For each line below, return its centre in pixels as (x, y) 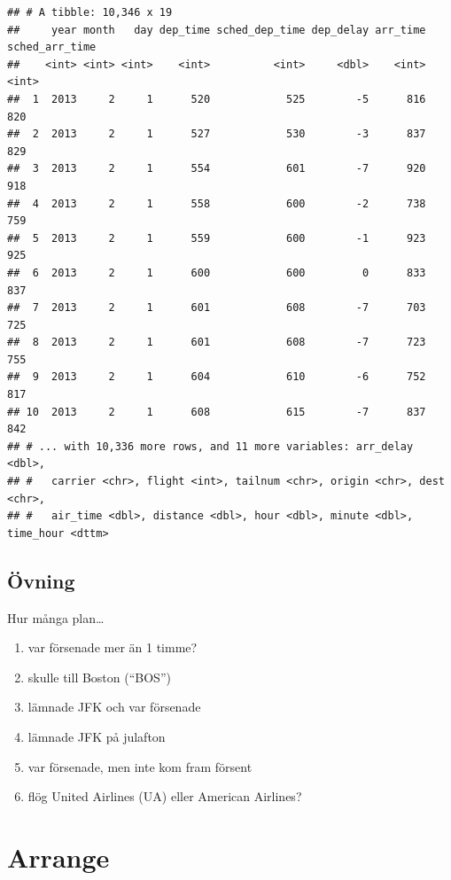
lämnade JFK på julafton (97, 736)
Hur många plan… (56, 617)
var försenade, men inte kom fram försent (140, 766)
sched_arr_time (52, 47)
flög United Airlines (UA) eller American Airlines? (165, 796)
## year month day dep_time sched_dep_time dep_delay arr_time (217, 30)
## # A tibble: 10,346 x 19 (90, 12)
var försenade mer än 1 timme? (113, 647)
